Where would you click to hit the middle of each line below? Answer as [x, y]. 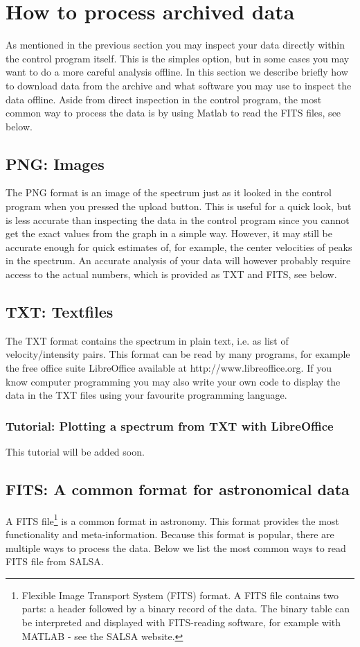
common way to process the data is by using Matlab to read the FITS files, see [173, 113]
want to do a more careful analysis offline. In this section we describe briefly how [177, 72]
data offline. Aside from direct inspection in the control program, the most [164, 99]
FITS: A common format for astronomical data [178, 489]
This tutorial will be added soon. [75, 452]
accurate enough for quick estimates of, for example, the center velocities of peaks [179, 247]
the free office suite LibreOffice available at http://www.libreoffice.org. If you [169, 368]
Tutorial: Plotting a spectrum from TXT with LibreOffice [170, 425]
